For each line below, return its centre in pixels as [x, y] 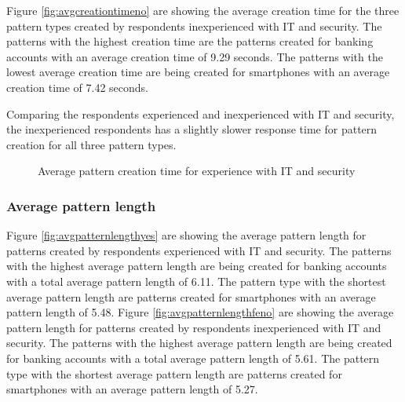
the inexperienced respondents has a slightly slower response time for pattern [192, 129]
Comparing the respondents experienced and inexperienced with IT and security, [201, 113]
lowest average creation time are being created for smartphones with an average [198, 72]
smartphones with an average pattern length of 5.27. [132, 389]
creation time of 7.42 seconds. [78, 87]
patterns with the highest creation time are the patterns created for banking [190, 41]
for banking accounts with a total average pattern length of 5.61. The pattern [193, 358]
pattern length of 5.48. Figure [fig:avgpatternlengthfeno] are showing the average [200, 312]
